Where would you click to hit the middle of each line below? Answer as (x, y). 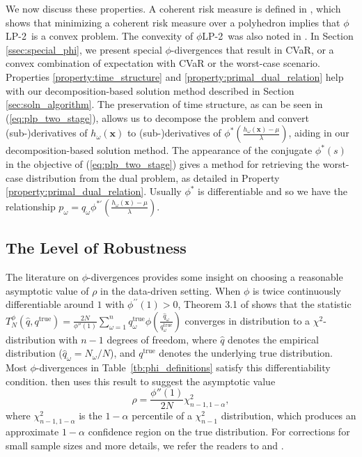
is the (90, 416)
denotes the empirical (273, 339)
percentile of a (162, 416)
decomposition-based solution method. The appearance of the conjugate (159, 150)
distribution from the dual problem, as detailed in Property (153, 177)
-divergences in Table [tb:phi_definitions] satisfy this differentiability (183, 367)
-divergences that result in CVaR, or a (252, 49)
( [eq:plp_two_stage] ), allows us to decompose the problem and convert (157, 117)
